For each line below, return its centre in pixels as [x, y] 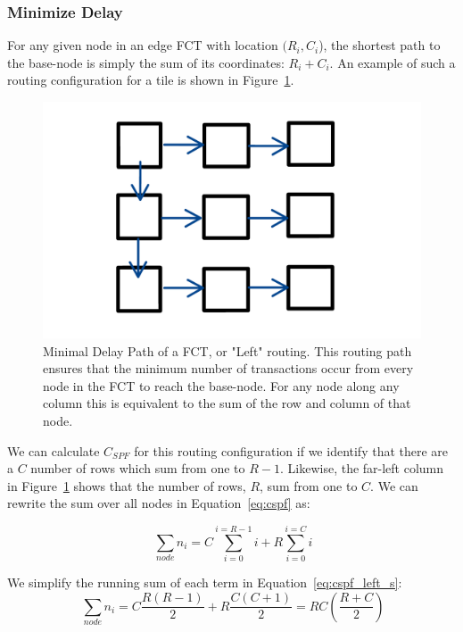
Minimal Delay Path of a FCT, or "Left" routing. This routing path [227, 350]
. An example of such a [393, 62]
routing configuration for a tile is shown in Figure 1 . [151, 80]
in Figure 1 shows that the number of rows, [127, 485]
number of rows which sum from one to [138, 468]
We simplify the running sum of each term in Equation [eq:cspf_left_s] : [205, 582]
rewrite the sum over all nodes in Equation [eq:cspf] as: [159, 503]
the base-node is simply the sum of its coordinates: [146, 62]
